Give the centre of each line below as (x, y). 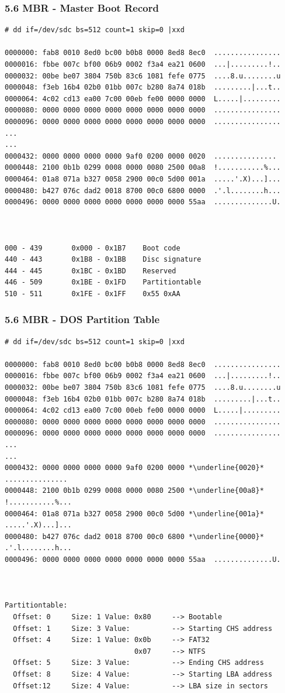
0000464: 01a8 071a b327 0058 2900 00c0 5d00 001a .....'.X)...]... (143, 179)
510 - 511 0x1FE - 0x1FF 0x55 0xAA (93, 294)
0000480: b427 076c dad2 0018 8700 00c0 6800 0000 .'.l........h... (143, 191)
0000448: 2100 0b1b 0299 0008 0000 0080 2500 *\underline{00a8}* (134, 491)
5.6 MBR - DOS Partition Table (82, 319)
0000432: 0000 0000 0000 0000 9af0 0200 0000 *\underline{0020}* (134, 468)
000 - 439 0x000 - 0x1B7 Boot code (93, 248)
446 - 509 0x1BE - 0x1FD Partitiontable (103, 282)
